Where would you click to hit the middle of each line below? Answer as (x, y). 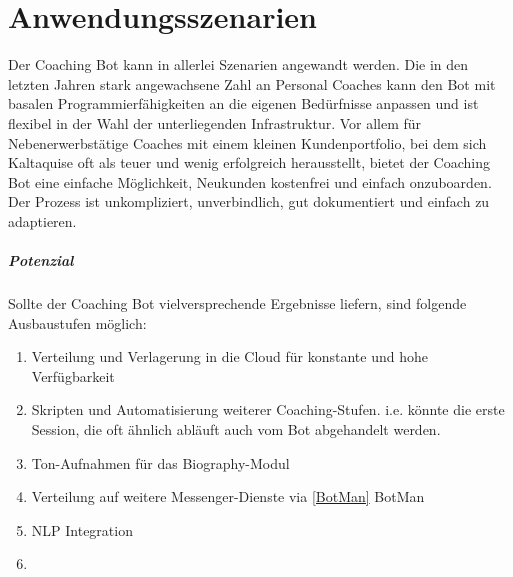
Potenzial (41, 260)
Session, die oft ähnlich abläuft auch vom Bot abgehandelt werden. (236, 429)
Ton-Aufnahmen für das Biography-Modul (160, 462)
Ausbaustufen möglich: (77, 322)
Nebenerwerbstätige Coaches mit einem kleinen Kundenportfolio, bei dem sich (247, 142)
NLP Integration (82, 529)
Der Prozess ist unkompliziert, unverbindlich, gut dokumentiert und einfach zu (249, 201)
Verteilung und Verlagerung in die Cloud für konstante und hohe (229, 356)
